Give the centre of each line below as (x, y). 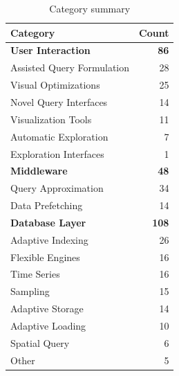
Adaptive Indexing (49, 239)
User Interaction (50, 50)
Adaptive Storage (47, 308)
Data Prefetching (47, 205)
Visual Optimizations (55, 85)
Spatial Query (40, 342)
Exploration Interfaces (57, 153)
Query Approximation (57, 188)
